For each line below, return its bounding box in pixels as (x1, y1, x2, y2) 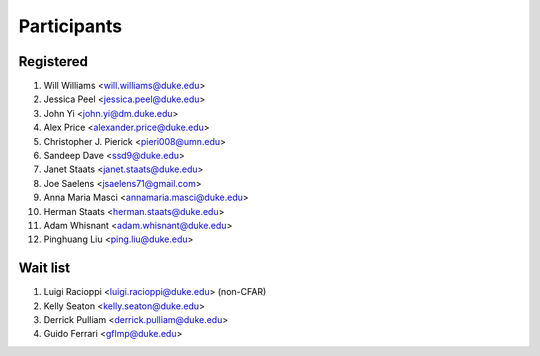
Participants (18, 15, 123, 37)
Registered (18, 53, 89, 70)
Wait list (18, 260, 70, 277)
